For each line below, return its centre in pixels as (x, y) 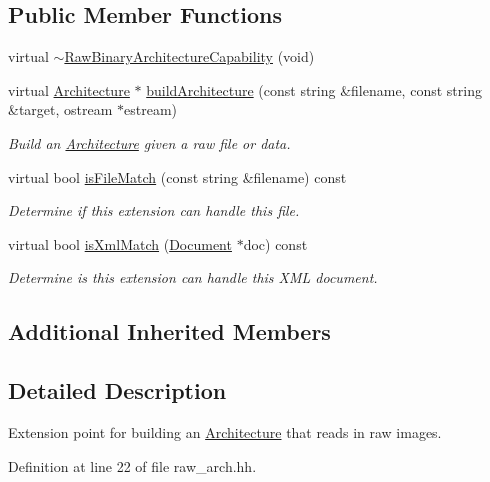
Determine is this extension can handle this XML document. (193, 277)
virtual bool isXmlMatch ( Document (120, 243)
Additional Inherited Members (169, 331)
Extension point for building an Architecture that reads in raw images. (225, 431)
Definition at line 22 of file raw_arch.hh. (132, 465)
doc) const (275, 243)
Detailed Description (117, 390)
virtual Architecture (69, 89)
